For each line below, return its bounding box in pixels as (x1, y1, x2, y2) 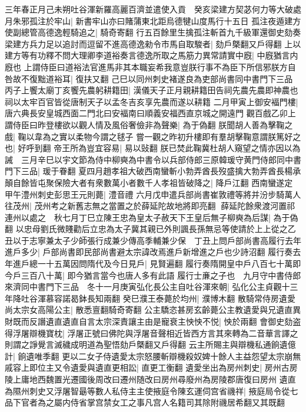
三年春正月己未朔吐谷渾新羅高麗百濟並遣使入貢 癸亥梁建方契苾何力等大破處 (5, 3, 301, 15)
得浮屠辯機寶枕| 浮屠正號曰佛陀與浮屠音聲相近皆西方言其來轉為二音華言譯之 (5, 326, 298, 339)
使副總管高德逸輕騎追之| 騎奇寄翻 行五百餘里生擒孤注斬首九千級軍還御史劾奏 (5, 26, 301, 38)
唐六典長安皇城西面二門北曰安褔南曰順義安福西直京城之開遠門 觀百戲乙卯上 (5, 107, 296, 119)
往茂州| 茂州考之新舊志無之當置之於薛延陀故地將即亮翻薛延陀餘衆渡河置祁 (5, 200, 295, 212)
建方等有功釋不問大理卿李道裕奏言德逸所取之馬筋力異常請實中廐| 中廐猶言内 (5, 49, 298, 61)
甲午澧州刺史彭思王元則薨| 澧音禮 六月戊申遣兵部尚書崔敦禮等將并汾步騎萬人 (5, 188, 301, 200)
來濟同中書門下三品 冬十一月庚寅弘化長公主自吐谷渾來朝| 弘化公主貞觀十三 (5, 280, 298, 293)
